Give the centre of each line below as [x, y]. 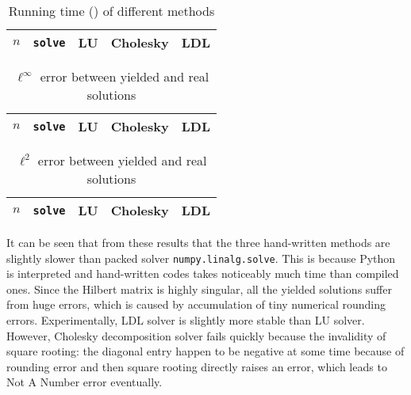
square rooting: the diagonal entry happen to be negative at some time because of [205, 351]
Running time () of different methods [111, 11]
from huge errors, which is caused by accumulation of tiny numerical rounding [196, 304]
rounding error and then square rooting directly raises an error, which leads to [197, 366]
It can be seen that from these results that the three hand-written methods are [198, 242]
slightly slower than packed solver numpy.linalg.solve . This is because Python [201, 258]
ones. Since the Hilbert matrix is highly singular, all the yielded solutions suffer [199, 289]
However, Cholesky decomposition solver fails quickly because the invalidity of [196, 335]
